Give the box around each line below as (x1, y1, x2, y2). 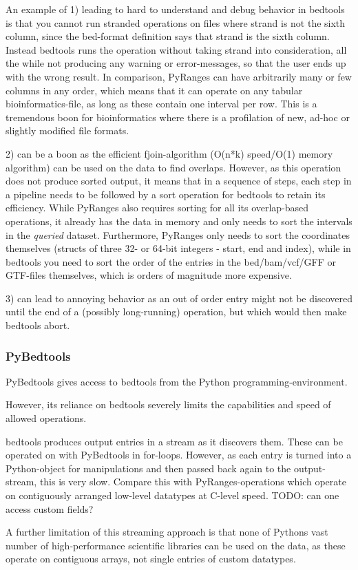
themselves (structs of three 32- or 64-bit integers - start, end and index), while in (6, 241, 351, 255)
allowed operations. (6, 411, 87, 425)
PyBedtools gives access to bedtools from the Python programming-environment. (6, 374, 348, 388)
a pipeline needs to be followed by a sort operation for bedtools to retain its (6, 187, 326, 201)
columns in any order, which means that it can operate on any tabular (6, 83, 303, 97)
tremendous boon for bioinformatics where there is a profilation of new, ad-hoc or (6, 109, 350, 124)
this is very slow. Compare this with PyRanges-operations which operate (39, 474, 346, 489)
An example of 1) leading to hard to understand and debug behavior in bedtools (6, 2, 345, 16)
